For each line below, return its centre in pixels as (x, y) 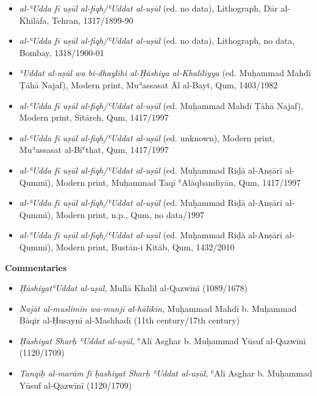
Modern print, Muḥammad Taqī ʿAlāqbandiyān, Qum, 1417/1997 (178, 182)
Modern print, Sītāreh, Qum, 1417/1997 (94, 117)
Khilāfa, (34, 20)
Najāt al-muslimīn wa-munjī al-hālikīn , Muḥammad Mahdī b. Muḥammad (158, 308)
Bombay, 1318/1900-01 (62, 52)
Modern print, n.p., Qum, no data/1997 (130, 214)
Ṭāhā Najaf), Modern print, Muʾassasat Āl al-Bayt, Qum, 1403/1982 (148, 84)
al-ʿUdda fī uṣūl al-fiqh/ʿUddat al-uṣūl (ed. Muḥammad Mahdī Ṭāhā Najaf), (161, 105)
